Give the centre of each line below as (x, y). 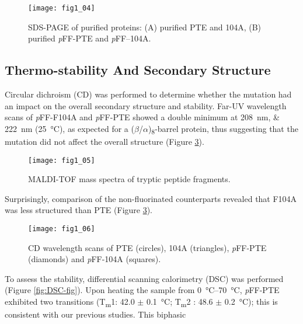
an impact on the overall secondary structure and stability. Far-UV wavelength (146, 105)
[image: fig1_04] (62, 8)
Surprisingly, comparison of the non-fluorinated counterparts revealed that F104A (151, 198)
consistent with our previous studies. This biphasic (95, 314)
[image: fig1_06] (62, 229)
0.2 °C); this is (251, 302)
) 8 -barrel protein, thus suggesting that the (223, 129)
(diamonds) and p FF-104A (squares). (95, 259)
